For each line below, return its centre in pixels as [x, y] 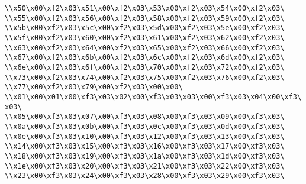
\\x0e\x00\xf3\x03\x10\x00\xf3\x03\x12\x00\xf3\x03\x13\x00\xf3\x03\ [145, 136]
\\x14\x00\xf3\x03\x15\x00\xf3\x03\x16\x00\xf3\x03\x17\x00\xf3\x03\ [145, 146]
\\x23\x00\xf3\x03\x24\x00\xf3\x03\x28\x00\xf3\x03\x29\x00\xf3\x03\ [145, 176]
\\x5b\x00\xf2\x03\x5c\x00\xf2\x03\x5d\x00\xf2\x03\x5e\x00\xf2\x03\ [145, 28]
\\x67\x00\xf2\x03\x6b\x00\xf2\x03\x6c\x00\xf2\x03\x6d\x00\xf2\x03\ [145, 58]
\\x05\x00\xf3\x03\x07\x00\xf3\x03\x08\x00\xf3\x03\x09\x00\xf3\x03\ [145, 117]
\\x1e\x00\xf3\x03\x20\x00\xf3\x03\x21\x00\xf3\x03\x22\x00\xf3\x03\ [145, 166]
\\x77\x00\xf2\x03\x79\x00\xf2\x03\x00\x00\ [94, 87]
